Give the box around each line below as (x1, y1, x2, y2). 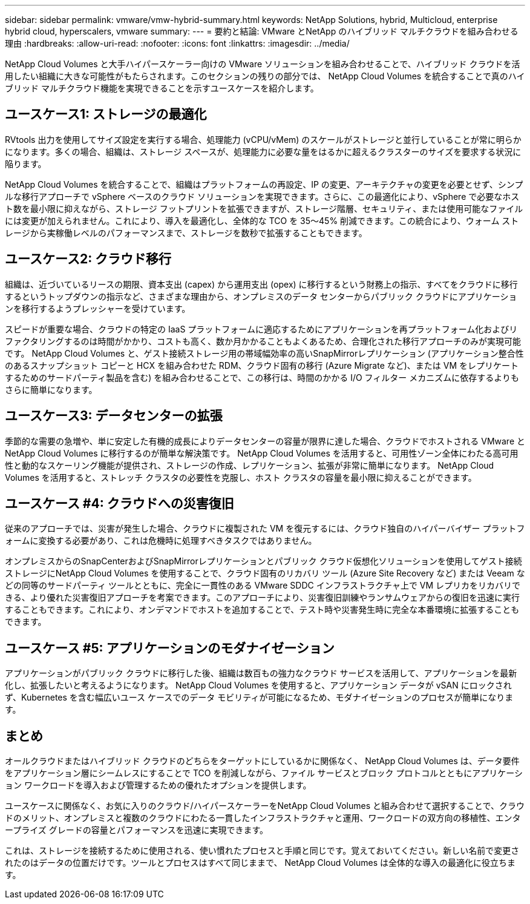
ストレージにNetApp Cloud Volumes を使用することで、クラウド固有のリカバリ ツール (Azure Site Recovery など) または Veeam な (5, 568, 525, 579)
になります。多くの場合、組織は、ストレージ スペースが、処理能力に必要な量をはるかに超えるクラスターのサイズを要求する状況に (5, 146, 522, 157)
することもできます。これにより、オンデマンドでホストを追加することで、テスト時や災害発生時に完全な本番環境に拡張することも (5, 604, 520, 615)
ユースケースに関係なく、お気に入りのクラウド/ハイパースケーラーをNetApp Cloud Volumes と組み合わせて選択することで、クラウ (5, 800, 525, 811)
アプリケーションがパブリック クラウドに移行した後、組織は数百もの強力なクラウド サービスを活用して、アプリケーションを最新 (5, 668, 517, 679)
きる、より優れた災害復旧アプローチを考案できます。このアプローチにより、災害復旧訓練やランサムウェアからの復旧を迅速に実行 (5, 592, 520, 603)
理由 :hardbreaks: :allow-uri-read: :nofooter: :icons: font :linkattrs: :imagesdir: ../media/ (5, 38, 350, 48)
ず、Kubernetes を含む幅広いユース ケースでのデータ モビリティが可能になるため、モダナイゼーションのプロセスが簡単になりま (5, 692, 514, 703)
